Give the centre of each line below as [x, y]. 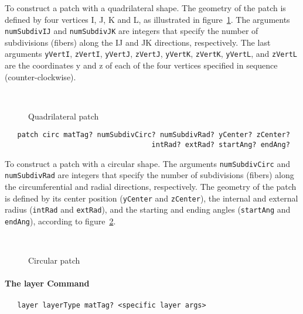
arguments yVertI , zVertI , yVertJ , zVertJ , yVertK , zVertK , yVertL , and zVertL [151, 54]
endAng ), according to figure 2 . [60, 221]
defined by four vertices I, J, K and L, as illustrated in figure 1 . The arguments [147, 19]
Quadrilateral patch [64, 116]
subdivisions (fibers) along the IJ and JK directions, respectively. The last [138, 42]
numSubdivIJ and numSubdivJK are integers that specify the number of [132, 31]
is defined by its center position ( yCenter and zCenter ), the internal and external [151, 198]
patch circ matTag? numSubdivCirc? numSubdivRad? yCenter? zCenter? [154, 135]
